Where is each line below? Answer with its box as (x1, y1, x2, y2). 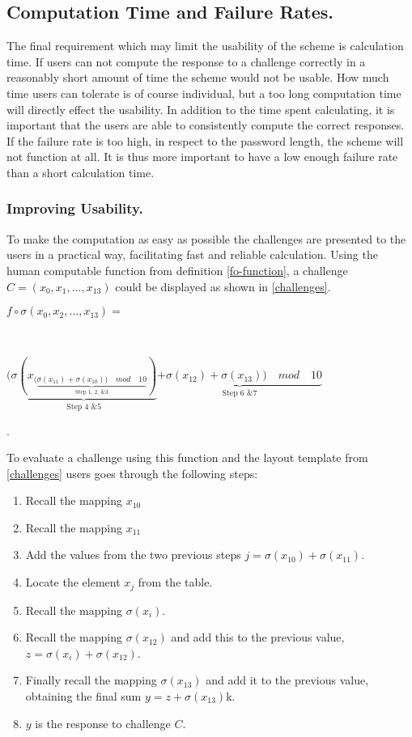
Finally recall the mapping (25, 671, 157, 688)
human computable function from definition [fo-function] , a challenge (6, 261, 348, 278)
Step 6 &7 (222, 389, 257, 398)
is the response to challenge (35, 714, 171, 731)
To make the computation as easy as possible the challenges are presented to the (6, 230, 406, 247)
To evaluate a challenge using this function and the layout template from (6, 449, 368, 466)
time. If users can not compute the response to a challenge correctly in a (6, 53, 366, 70)
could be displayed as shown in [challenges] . (115, 277, 331, 294)
